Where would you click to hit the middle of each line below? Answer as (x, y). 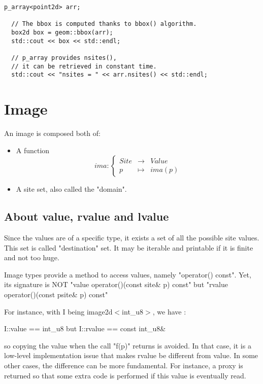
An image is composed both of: (52, 133)
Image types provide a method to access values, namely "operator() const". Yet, (128, 274)
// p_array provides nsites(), (64, 58)
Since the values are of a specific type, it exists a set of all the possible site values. (132, 238)
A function (33, 150)
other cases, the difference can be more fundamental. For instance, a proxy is (124, 365)
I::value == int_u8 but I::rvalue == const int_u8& (85, 328)
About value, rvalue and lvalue (87, 216)
